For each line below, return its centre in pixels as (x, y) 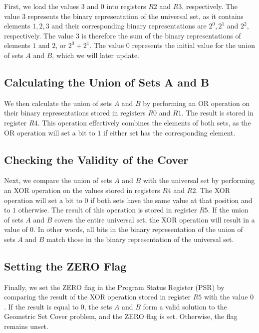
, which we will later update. (96, 55)
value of (16, 229)
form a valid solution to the (185, 306)
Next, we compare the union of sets (58, 180)
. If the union (228, 210)
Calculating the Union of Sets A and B (107, 82)
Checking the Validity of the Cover (96, 159)
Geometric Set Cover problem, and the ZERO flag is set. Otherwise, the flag (121, 316)
